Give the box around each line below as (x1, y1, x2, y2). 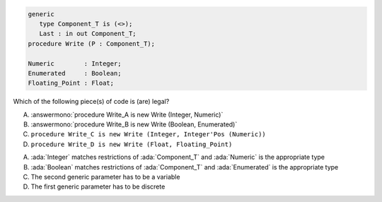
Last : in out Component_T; (39, 30, 137, 38)
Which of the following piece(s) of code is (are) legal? (13, 97, 170, 106)
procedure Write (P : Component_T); (28, 40, 156, 47)
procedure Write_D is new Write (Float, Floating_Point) (30, 140, 233, 148)
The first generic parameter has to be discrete (30, 182, 166, 191)
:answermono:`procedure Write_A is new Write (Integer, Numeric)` (30, 110, 224, 119)
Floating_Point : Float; (28, 79, 115, 88)
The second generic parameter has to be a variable (30, 173, 180, 182)
